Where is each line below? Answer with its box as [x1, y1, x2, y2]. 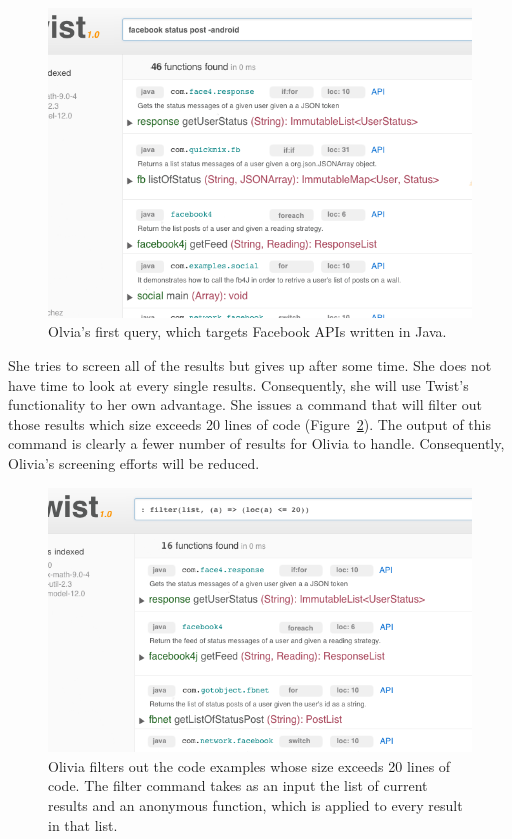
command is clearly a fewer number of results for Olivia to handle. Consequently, [8, 433, 505, 454]
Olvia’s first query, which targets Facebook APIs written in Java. [48, 321, 447, 342]
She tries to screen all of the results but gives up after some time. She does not [8, 354, 492, 375]
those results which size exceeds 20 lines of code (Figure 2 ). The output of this [8, 413, 491, 434]
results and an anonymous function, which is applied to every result [48, 794, 463, 815]
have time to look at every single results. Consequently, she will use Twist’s [8, 374, 469, 395]
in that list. [48, 814, 118, 835]
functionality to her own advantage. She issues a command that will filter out [8, 394, 482, 415]
